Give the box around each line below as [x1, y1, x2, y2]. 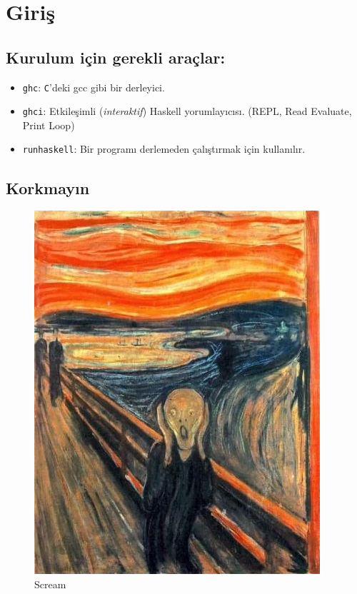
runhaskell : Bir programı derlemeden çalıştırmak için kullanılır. [22, 141, 306, 156]
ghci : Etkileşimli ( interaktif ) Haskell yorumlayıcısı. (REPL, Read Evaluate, [22, 104, 352, 119]
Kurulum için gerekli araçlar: [6, 46, 226, 68]
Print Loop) [22, 117, 75, 132]
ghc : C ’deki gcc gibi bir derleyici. [22, 79, 165, 94]
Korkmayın [6, 176, 90, 198]
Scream [34, 576, 66, 591]
